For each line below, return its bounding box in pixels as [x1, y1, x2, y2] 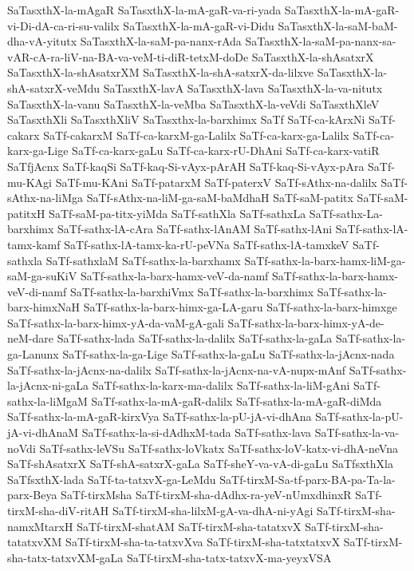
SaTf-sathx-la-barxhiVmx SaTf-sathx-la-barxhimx [69, 283, 314, 299]
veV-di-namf [7, 283, 67, 299]
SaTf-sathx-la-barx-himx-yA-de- [227, 314, 384, 331]
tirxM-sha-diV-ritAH [7, 502, 109, 518]
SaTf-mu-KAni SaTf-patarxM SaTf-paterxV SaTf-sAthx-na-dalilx [55, 173, 377, 190]
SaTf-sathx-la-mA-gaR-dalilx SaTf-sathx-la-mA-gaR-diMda [91, 392, 382, 409]
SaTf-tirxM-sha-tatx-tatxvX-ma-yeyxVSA [126, 549, 332, 565]
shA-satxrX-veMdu [7, 79, 101, 96]
